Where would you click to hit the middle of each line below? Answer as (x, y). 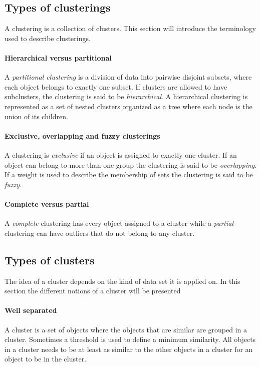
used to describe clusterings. (48, 38)
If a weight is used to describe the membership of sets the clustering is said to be (129, 174)
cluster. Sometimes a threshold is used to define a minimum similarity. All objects (130, 339)
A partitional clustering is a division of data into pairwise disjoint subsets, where (128, 77)
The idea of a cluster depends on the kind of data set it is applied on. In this (122, 281)
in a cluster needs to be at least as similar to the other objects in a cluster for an (129, 349)
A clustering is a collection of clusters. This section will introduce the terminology (130, 28)
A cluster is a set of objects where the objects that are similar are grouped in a (126, 329)
